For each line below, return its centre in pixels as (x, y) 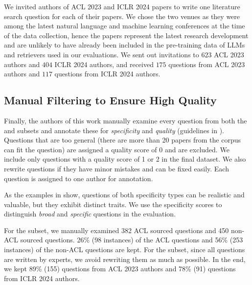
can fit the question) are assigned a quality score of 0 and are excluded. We (117, 149)
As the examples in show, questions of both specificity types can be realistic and (124, 195)
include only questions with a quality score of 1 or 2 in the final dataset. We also (125, 159)
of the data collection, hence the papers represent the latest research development (126, 35)
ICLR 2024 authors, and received (104, 64)
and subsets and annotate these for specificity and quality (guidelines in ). (114, 130)
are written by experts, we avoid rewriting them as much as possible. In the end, (125, 259)
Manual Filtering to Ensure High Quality (110, 100)
